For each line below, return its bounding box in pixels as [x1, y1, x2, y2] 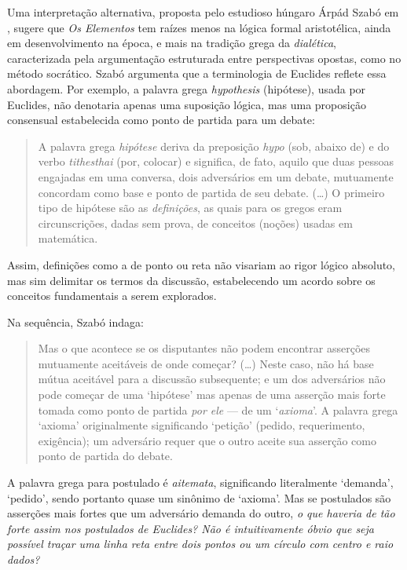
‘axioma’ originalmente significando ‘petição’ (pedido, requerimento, [38, 417, 365, 433]
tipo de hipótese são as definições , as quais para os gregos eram [38, 199, 343, 216]
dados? [7, 551, 40, 567]
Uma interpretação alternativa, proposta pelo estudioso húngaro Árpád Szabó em [7, 4, 399, 20]
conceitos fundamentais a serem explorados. [7, 287, 217, 304]
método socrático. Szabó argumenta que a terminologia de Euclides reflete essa [7, 65, 387, 82]
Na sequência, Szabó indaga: [7, 313, 144, 330]
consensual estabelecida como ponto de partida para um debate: [7, 111, 315, 128]
